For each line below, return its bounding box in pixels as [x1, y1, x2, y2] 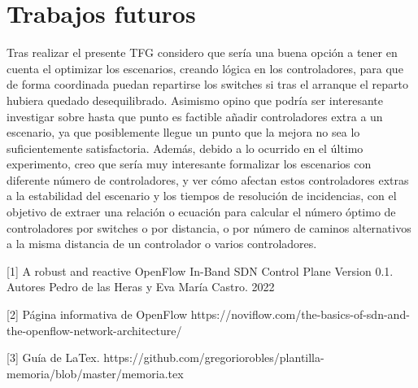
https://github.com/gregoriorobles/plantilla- [103, 349, 324, 366]
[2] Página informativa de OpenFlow [7, 306, 188, 323]
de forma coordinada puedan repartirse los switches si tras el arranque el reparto [7, 76, 408, 93]
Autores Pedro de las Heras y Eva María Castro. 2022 [7, 278, 275, 295]
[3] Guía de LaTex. [7, 349, 100, 366]
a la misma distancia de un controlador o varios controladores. [7, 235, 317, 252]
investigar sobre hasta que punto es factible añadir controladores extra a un [7, 107, 383, 124]
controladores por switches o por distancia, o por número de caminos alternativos [7, 219, 411, 236]
